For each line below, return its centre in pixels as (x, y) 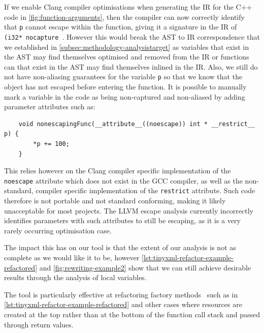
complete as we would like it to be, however (72, 257)
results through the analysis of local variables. (75, 277)
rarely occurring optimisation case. (58, 230)
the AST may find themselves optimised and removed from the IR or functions (127, 57)
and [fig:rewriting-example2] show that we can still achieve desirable (145, 267)
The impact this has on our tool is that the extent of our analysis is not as (120, 247)
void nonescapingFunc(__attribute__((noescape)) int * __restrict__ (137, 124)
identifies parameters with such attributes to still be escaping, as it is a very (122, 220)
